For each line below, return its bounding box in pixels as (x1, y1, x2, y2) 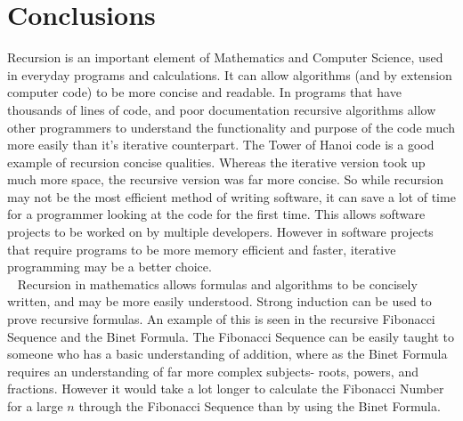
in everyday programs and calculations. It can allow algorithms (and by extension (7, 65, 452, 84)
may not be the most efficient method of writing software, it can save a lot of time (7, 187, 456, 206)
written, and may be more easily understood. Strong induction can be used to (7, 292, 432, 311)
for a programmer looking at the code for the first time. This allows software (7, 205, 426, 223)
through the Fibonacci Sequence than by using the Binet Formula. (78, 397, 441, 415)
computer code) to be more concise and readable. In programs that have (7, 83, 402, 101)
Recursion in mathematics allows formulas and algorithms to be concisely (17, 274, 418, 293)
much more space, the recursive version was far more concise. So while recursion (7, 170, 443, 189)
